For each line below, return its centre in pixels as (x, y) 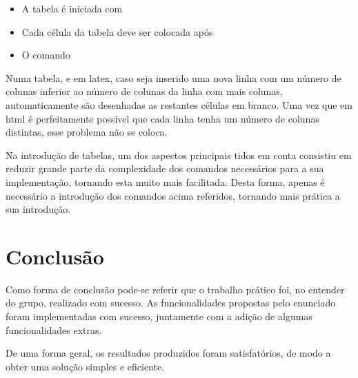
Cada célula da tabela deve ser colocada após (117, 31)
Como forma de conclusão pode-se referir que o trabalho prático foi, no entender (175, 289)
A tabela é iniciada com (72, 8)
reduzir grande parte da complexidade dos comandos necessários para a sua (165, 168)
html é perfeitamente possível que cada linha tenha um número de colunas (162, 118)
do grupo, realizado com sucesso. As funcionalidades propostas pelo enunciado (171, 303)
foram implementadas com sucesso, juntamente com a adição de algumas (159, 316)
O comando (46, 55)
